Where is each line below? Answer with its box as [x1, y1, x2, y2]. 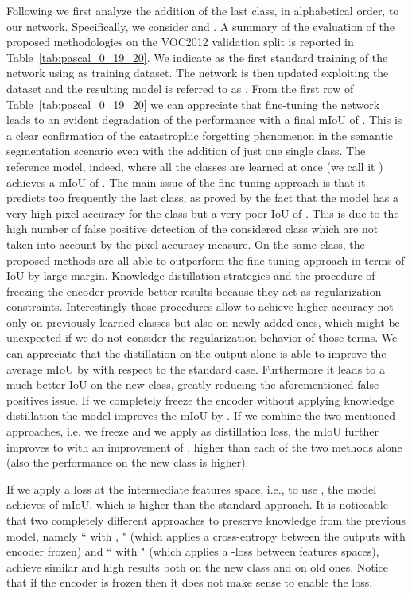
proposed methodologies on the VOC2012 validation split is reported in [6, 33, 354, 50]
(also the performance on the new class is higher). [6, 454, 249, 471]
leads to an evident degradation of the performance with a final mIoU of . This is [6, 111, 402, 128]
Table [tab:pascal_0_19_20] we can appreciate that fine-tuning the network [6, 95, 380, 112]
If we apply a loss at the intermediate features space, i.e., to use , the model [6, 480, 377, 497]
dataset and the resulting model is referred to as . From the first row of [6, 79, 354, 96]
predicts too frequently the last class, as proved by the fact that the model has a [6, 189, 398, 206]
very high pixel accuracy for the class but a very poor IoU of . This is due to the [6, 204, 399, 221]
